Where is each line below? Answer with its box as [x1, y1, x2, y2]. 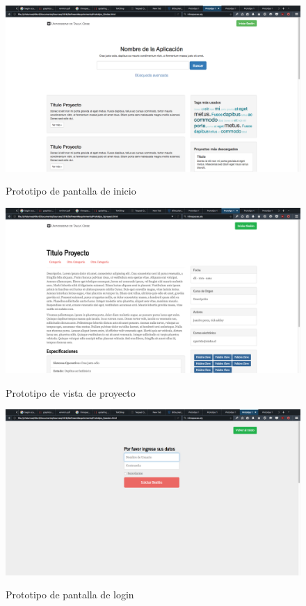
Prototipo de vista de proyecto [6, 385, 136, 400]
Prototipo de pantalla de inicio [6, 183, 136, 198]
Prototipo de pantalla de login [6, 587, 134, 602]
